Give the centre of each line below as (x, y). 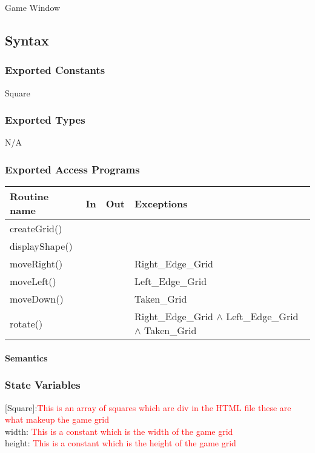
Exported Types (45, 120)
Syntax (27, 40)
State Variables (43, 385)
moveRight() (36, 264)
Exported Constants (55, 70)
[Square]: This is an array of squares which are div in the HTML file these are (148, 407)
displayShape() (41, 246)
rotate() (26, 323)
